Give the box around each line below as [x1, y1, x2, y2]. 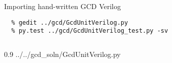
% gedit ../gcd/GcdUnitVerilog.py [11, 19, 128, 26]
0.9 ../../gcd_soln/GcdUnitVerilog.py [4, 48, 121, 59]
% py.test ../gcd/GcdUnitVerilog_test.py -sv [11, 27, 168, 35]
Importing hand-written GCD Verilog [4, 1, 121, 11]
